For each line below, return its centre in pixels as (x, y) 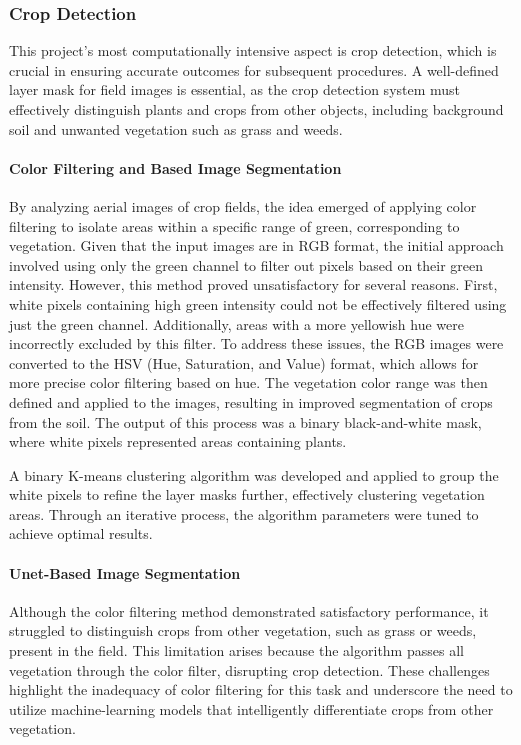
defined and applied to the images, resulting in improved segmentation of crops (251, 401)
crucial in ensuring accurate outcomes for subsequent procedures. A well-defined (254, 69)
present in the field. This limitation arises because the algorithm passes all (236, 650)
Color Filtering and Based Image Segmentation (175, 167)
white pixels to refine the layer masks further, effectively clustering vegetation (247, 494)
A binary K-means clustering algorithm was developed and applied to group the (254, 474)
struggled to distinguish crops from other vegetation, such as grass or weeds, (243, 630)
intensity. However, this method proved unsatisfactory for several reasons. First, (253, 284)
